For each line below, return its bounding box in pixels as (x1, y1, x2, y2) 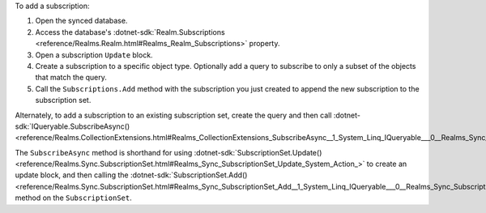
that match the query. (35, 73, 107, 83)
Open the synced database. (35, 16, 128, 26)
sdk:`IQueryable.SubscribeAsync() (15, 121, 130, 131)
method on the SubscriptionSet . (15, 193, 133, 202)
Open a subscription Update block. (35, 49, 153, 60)
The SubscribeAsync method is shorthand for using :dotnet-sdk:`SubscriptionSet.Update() (15, 147, 322, 157)
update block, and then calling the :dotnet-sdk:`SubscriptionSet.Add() (15, 170, 248, 180)
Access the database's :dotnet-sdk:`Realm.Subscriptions (35, 27, 226, 36)
